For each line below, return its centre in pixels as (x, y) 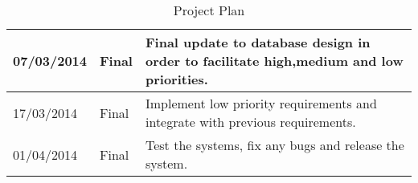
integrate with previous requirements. (250, 122)
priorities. (176, 79)
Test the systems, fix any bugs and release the (275, 145)
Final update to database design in (258, 42)
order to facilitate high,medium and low (274, 61)
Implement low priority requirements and (261, 103)
